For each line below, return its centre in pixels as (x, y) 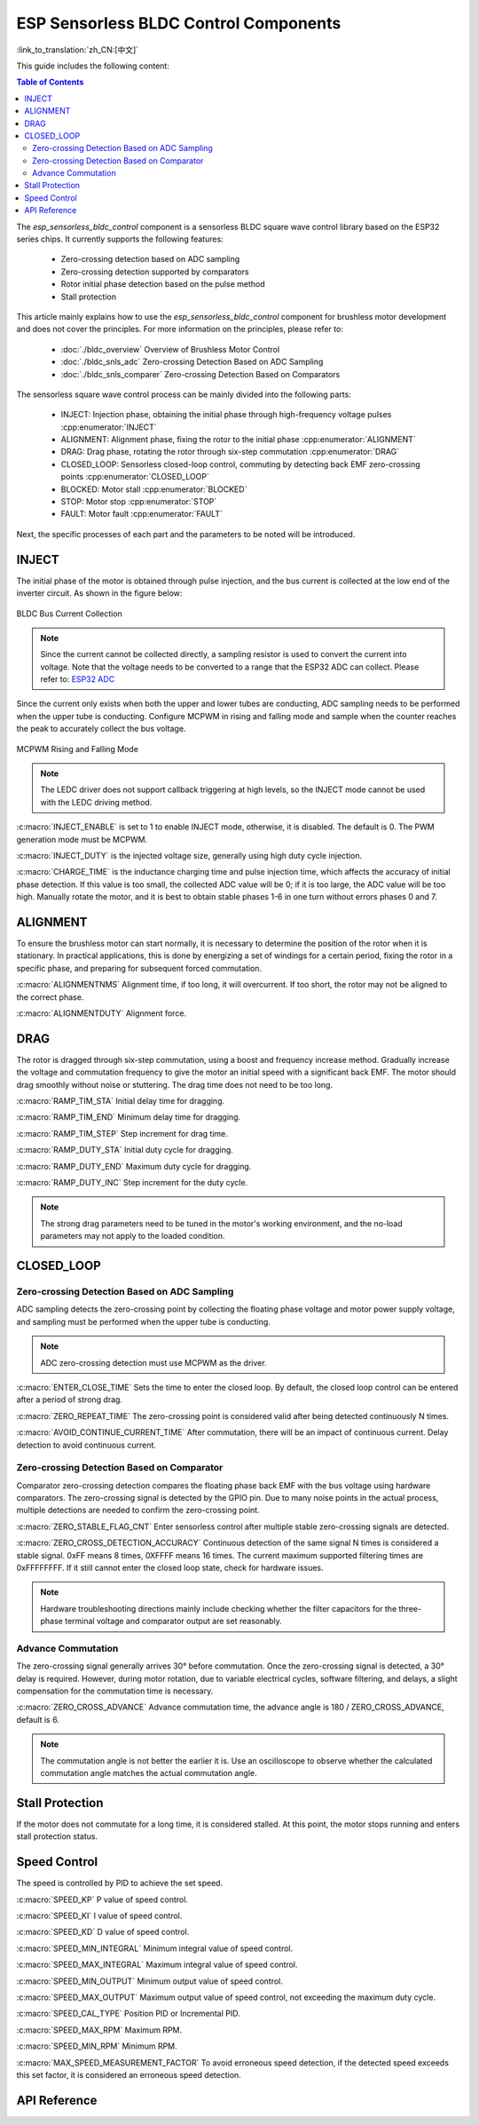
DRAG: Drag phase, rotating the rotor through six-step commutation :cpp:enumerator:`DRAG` (230, 452)
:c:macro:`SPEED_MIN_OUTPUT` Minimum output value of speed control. (150, 1981)
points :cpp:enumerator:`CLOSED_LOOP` (135, 477)
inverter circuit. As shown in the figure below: (99, 593)
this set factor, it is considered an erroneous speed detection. (129, 2074)
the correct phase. (50, 997)
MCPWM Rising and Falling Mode (78, 749)
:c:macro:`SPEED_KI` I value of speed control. (99, 1916)
